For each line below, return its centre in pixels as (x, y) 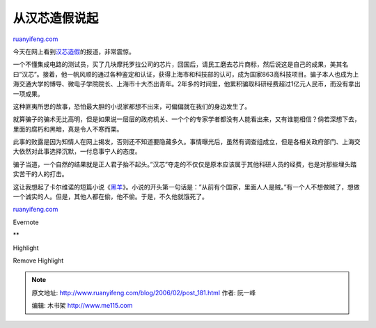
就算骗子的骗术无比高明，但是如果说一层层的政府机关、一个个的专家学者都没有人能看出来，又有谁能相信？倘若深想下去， (187, 119)
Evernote (26, 222)
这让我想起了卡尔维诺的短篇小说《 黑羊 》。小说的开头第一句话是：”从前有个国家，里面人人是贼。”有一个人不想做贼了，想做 (186, 187)
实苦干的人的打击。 (40, 174)
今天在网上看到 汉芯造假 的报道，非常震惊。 (74, 52)
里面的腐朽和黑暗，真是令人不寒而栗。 (68, 129)
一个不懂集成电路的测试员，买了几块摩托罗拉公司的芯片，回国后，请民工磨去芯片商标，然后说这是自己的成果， (171, 64)
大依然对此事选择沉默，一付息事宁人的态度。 (77, 151)
